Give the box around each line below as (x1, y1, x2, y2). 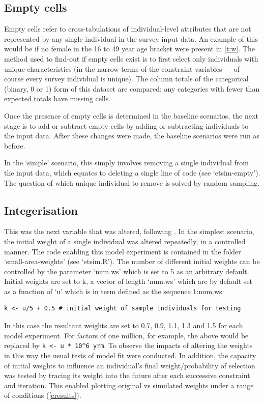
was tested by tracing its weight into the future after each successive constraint (4, 370, 250, 381)
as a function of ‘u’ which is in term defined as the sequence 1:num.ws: (4, 285, 224, 296)
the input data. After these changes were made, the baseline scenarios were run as (4, 130, 259, 141)
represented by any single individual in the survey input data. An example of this (4, 33, 258, 44)
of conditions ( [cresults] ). (4, 390, 81, 400)
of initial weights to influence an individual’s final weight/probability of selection (4, 360, 255, 370)
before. (4, 140, 25, 151)
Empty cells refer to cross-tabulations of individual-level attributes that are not (4, 23, 251, 34)
